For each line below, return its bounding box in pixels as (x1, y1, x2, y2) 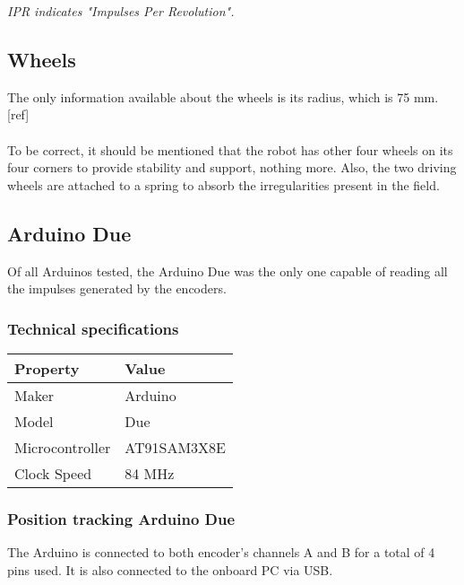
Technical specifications (7, 317, 179, 339)
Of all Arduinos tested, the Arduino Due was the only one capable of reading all (7, 261, 448, 280)
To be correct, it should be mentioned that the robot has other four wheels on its (7, 140, 453, 159)
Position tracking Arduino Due (7, 507, 236, 529)
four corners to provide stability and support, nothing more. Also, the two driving (7, 158, 457, 177)
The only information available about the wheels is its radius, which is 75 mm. (7, 87, 439, 106)
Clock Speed (14, 462, 92, 484)
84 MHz (125, 462, 175, 484)
